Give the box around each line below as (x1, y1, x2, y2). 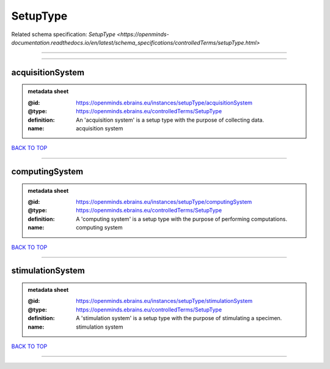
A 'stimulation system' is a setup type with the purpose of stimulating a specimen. (76, 315, 282, 322)
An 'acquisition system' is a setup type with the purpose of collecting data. (76, 116, 264, 124)
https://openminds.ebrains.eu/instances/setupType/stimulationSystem (76, 297, 253, 305)
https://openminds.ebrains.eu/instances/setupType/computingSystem (76, 198, 252, 206)
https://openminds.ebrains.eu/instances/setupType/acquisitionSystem (76, 99, 253, 106)
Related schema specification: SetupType (11, 31, 116, 38)
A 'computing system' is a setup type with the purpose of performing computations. (76, 215, 287, 223)
